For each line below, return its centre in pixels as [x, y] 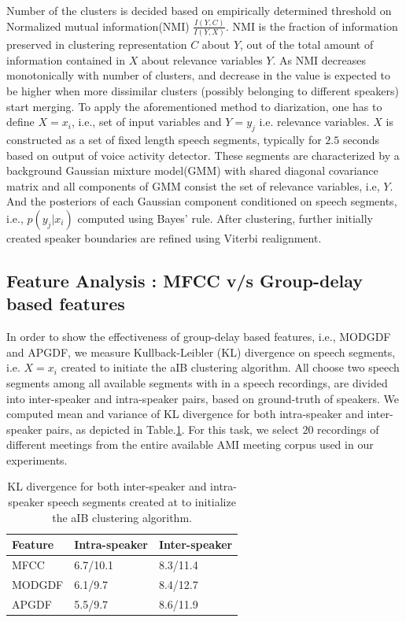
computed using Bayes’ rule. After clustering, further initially [225, 218]
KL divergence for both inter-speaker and [107, 486]
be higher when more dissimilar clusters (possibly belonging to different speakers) [203, 91]
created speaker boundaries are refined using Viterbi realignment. [164, 237]
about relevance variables [202, 59]
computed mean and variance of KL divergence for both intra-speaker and [185, 414]
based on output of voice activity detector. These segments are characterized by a [203, 155]
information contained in [66, 59]
